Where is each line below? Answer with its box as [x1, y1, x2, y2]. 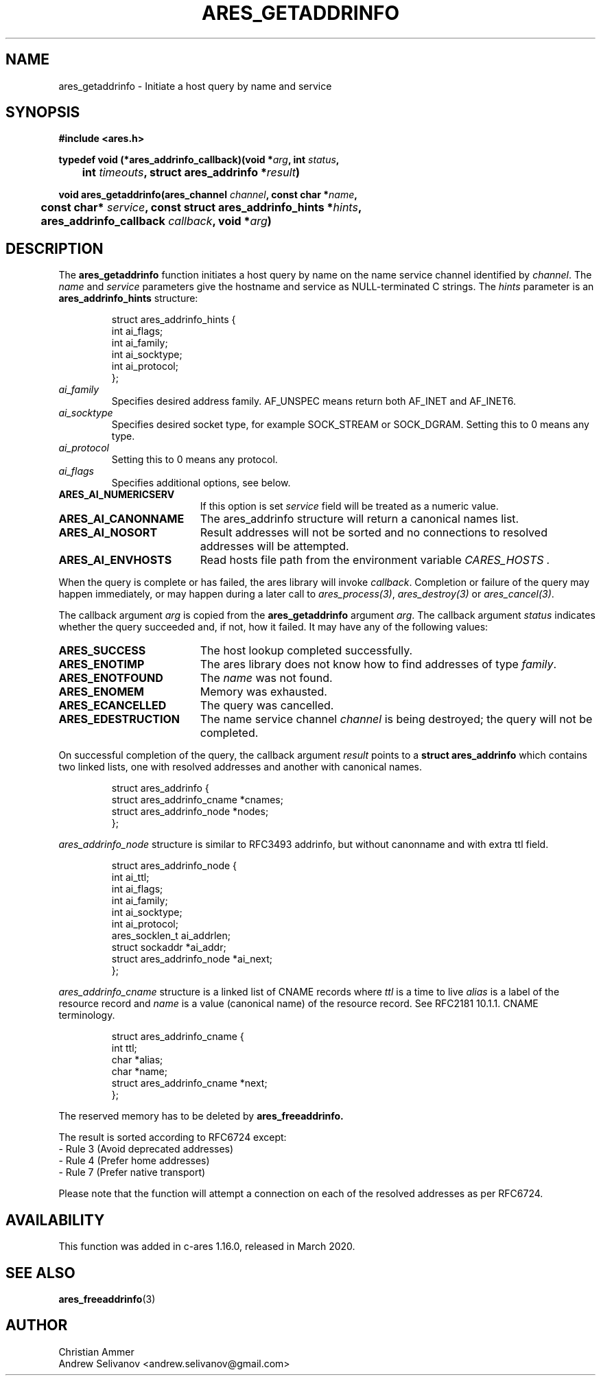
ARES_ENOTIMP [58, 657, 145, 672]
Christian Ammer [58, 1345, 134, 1358]
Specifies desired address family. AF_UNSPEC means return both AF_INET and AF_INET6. [111, 395, 517, 408]
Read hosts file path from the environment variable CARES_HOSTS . [200, 553, 550, 567]
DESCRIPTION [5, 239, 104, 257]
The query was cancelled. [200, 698, 334, 713]
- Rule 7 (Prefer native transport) [58, 1166, 206, 1179]
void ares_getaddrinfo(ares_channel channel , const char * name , [58, 189, 357, 201]
